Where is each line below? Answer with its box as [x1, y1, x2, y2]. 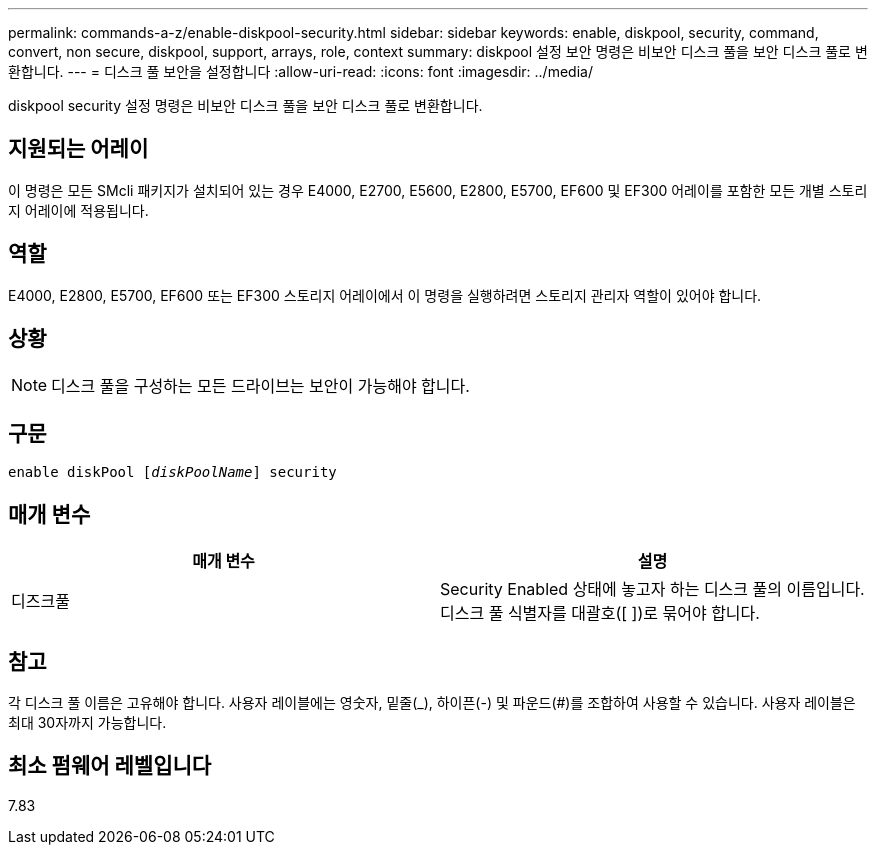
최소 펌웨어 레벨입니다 [8, 753, 212, 779]
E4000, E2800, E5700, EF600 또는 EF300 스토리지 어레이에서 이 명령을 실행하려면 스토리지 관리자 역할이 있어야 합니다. [8, 286, 762, 304]
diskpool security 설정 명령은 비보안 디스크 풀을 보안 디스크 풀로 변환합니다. [8, 97, 483, 114]
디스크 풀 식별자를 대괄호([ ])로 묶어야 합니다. [440, 603, 760, 624]
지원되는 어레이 [8, 136, 149, 162]
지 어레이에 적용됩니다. [8, 201, 149, 219]
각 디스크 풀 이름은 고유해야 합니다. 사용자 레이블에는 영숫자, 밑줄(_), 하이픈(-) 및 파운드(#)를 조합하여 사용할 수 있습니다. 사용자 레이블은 [8, 694, 856, 712]
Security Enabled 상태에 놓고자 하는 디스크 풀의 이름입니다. [440, 579, 865, 600]
